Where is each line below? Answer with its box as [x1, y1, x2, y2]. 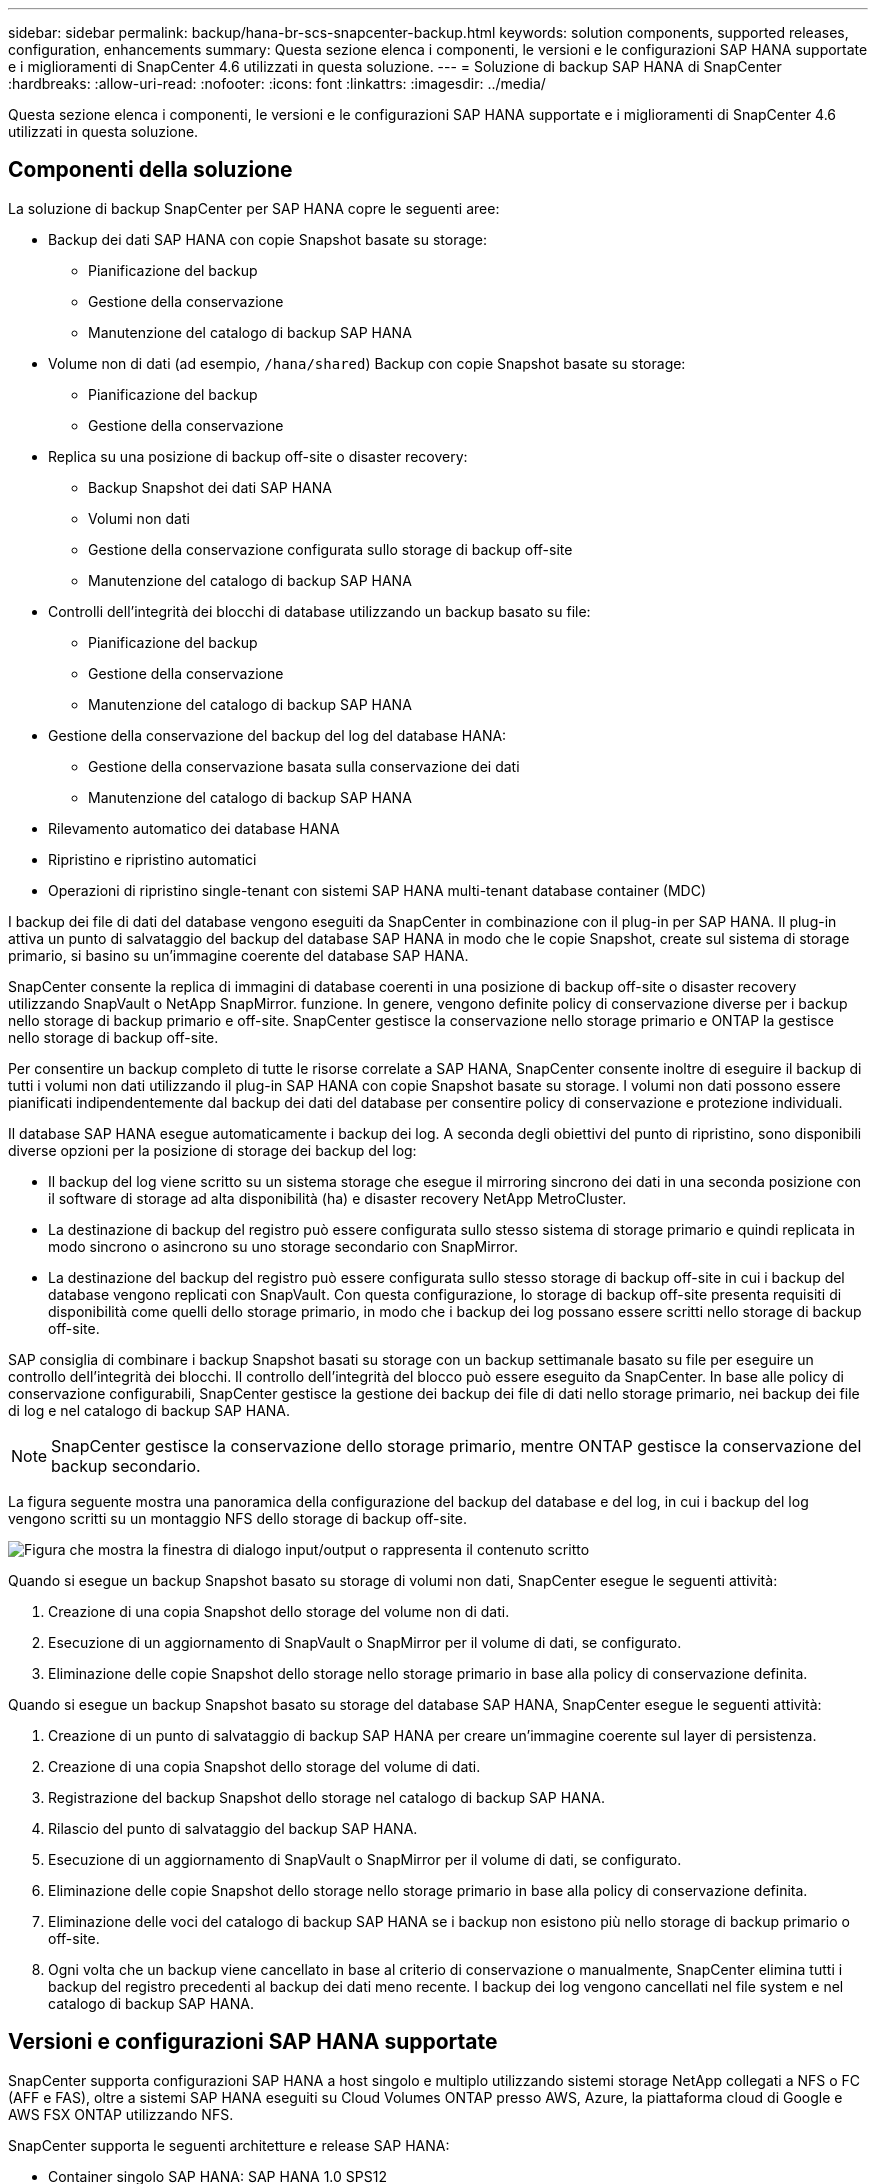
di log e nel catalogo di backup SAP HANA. [8, 1401, 291, 1419]
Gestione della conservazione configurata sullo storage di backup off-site [88, 540, 573, 558]
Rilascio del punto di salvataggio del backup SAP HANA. [48, 1819, 418, 1837]
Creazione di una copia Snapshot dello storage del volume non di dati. [48, 1602, 510, 1620]
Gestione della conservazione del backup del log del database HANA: [48, 726, 507, 744]
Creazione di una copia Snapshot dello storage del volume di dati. [48, 1757, 481, 1775]
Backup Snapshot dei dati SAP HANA [88, 478, 332, 496]
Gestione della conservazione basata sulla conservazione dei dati [88, 757, 520, 775]
